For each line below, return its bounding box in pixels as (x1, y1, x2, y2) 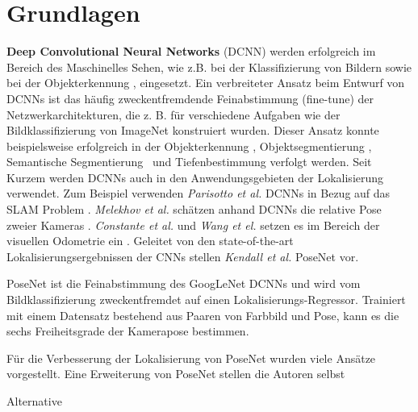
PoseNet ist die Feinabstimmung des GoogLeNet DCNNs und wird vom (6, 275, 361, 292)
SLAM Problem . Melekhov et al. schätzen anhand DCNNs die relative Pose (6, 201, 382, 218)
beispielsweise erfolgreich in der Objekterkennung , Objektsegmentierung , (6, 137, 372, 154)
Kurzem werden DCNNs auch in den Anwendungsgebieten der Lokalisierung (6, 169, 384, 185)
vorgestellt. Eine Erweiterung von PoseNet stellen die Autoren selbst (6, 365, 345, 382)
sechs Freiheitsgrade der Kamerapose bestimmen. (6, 323, 249, 339)
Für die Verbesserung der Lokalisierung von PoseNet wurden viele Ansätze (6, 349, 376, 366)
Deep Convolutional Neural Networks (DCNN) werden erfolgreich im (6, 43, 376, 60)
